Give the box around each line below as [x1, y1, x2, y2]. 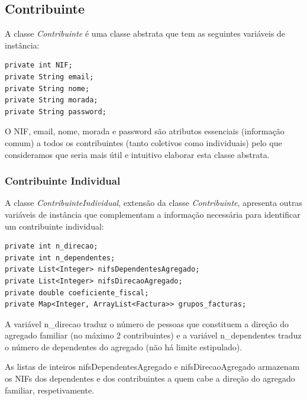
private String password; [5, 107, 106, 116]
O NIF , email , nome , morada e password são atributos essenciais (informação [5, 125, 285, 137]
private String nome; [5, 84, 90, 93]
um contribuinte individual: [5, 220, 104, 232]
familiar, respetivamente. [5, 383, 95, 396]
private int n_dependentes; [5, 253, 115, 262]
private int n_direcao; [5, 242, 98, 251]
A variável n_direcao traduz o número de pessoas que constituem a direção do [5, 317, 289, 330]
